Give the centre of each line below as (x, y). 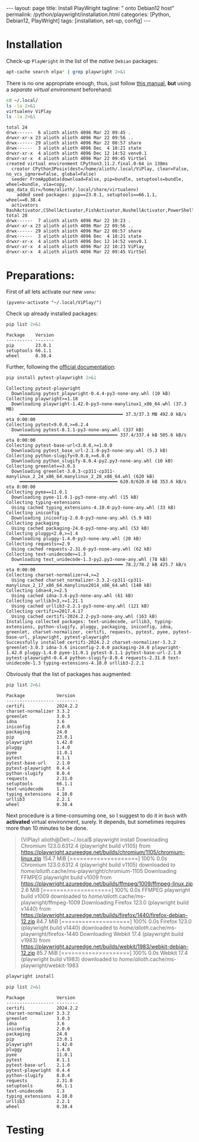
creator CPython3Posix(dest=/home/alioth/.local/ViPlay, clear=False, (100, 169)
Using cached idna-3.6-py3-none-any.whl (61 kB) (73, 596)
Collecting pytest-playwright (44, 389)
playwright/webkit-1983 (49, 965)
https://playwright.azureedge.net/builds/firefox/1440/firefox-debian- (104, 915)
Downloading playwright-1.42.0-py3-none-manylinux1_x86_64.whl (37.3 (99, 404)
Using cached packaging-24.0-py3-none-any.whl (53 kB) (81, 528)
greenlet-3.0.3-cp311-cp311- (79, 471)
